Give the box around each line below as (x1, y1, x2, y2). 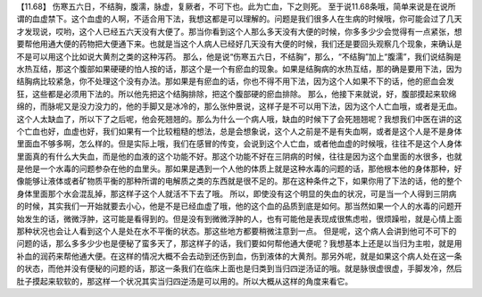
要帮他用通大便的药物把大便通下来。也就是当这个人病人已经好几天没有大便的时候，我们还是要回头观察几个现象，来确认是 (16, 38, 462, 49)
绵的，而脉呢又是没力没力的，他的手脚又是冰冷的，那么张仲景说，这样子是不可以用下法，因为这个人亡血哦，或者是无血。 (16, 101, 462, 111)
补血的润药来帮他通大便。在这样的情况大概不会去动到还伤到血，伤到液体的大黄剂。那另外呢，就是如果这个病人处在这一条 (16, 251, 462, 261)
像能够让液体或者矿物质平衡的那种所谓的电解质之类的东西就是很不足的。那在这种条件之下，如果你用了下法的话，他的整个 (16, 176, 462, 186)
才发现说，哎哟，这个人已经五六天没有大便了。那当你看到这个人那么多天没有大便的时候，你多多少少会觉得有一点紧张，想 (16, 26, 462, 37)
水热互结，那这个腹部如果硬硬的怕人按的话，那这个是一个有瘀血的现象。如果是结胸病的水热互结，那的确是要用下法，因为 (16, 63, 462, 74)
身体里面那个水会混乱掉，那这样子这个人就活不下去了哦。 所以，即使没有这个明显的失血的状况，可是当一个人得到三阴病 (16, 188, 457, 199)
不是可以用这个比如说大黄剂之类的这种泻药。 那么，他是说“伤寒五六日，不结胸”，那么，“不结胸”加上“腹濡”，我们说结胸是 (16, 51, 461, 62)
